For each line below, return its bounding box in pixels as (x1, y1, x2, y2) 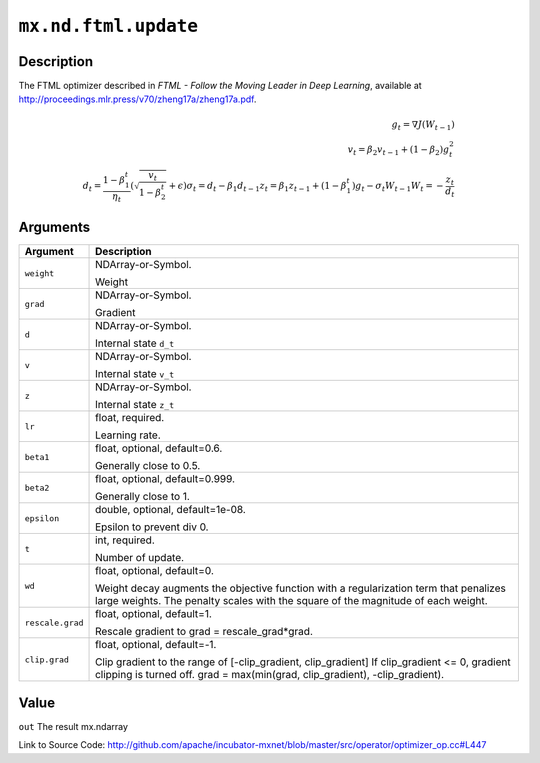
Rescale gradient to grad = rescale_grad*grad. (95, 625, 314, 639)
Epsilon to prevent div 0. (95, 520, 209, 534)
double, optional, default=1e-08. (95, 503, 247, 517)
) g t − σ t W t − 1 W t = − (351, 180, 444, 194)
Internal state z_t (95, 398, 175, 412)
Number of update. (95, 551, 185, 565)
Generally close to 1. (95, 490, 190, 504)
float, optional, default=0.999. (95, 472, 235, 486)
